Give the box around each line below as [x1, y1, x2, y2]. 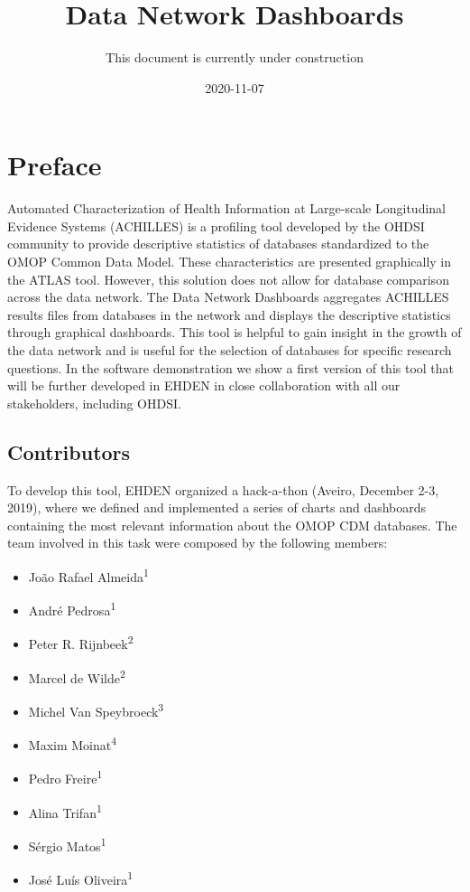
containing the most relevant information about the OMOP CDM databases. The [7, 515, 457, 534]
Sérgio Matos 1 [28, 833, 106, 855]
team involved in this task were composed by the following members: [7, 533, 388, 552]
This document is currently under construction [106, 48, 364, 67]
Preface [7, 146, 102, 183]
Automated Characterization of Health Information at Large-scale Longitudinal [7, 199, 446, 218]
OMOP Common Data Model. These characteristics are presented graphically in [7, 252, 452, 271]
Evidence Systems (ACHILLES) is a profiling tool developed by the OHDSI [7, 216, 425, 235]
